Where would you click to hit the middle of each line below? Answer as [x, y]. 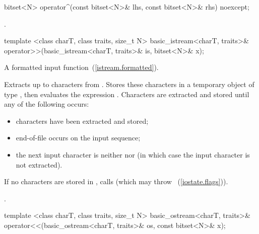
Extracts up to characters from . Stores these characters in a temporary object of [129, 84]
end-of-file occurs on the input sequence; [78, 138]
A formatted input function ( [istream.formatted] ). [81, 67]
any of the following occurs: [47, 104]
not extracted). [39, 164]
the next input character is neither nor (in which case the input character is [133, 154]
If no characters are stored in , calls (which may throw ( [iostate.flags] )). [116, 181]
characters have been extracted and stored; [82, 121]
